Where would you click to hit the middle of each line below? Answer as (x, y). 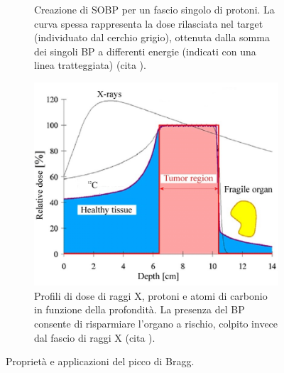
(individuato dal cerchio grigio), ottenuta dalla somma (152, 37)
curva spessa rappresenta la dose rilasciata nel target (149, 23)
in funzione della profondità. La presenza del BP (140, 309)
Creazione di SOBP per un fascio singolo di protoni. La (154, 9)
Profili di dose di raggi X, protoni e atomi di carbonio (151, 295)
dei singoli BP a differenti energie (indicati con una (145, 51)
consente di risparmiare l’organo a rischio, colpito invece (156, 323)
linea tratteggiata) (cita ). (90, 65)
